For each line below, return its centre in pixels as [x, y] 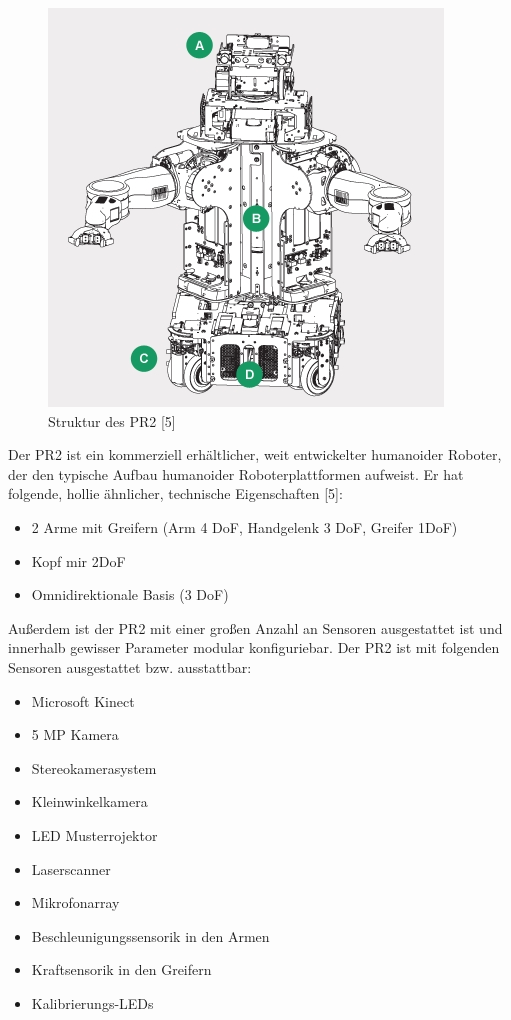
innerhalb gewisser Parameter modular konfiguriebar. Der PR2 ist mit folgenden [254, 647]
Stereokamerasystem [94, 767]
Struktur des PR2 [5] [112, 420]
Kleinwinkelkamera [89, 801]
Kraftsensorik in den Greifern [121, 969]
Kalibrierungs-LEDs [92, 1002]
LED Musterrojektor [94, 834]
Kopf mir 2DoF [78, 560]
